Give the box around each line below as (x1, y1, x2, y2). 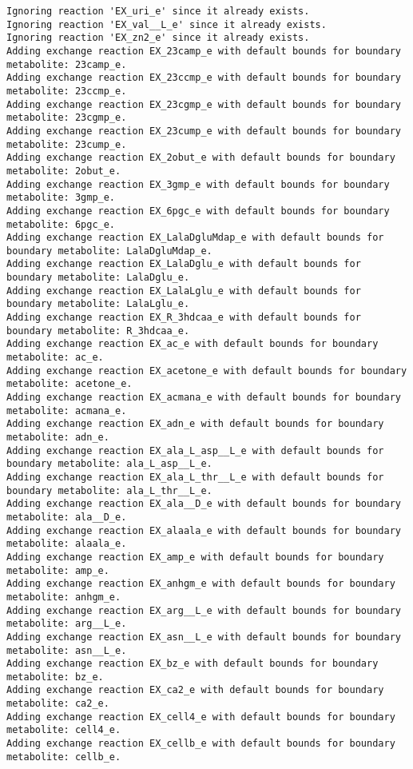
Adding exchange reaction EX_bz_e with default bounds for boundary (6, 658, 379, 670)
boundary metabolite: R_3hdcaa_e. (6, 325, 190, 337)
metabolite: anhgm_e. (6, 591, 121, 603)
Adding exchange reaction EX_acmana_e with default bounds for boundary (6, 392, 401, 404)
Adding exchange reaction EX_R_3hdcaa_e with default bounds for (6, 312, 361, 324)
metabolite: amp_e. (6, 564, 109, 576)
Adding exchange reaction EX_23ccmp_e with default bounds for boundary (6, 72, 401, 84)
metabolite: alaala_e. (6, 538, 127, 550)
